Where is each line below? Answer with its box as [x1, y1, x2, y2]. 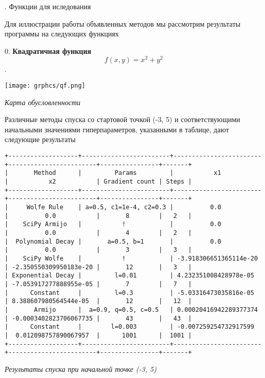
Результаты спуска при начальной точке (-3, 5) [5, 363, 157, 374]
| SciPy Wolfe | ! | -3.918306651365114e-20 [5, 254, 258, 262]
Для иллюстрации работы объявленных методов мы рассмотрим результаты [5, 18, 240, 29]
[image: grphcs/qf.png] [5, 82, 86, 90]
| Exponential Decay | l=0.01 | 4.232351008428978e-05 [5, 272, 254, 280]
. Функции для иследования [5, 1, 91, 11]
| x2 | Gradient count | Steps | [5, 178, 192, 186]
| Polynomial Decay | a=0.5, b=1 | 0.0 [5, 237, 221, 245]
